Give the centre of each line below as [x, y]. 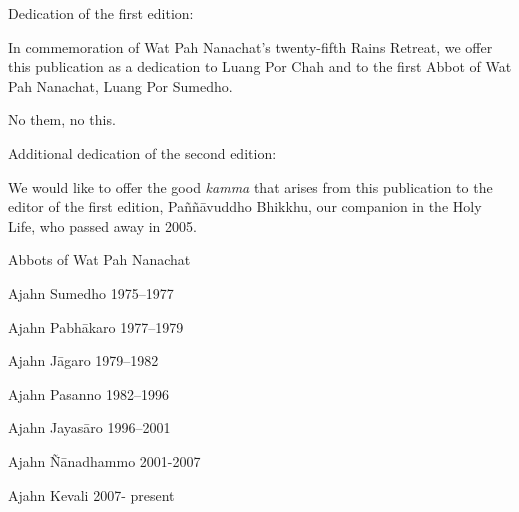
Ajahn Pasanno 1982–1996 [88, 393]
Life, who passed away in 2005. [102, 225]
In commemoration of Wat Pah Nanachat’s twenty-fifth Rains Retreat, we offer [250, 46]
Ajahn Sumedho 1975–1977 [91, 292]
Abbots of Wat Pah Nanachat [99, 259]
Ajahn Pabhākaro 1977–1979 [96, 326]
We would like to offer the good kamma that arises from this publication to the [250, 186]
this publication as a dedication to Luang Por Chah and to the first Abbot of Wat [260, 66]
